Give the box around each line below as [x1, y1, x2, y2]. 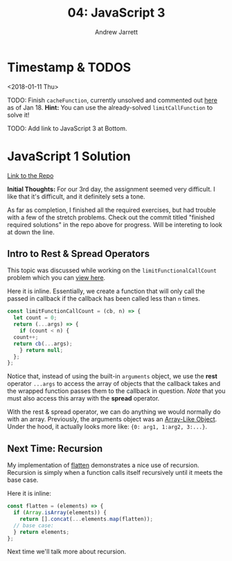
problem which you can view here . [7, 274, 106, 282]
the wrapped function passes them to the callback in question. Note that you [7, 387, 226, 395]
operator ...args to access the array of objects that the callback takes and [7, 380, 220, 388]
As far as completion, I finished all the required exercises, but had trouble [7, 206, 216, 214]
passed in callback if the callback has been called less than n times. [7, 294, 201, 303]
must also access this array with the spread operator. [7, 394, 160, 403]
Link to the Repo [7, 171, 54, 180]
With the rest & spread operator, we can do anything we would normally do [7, 408, 221, 416]
